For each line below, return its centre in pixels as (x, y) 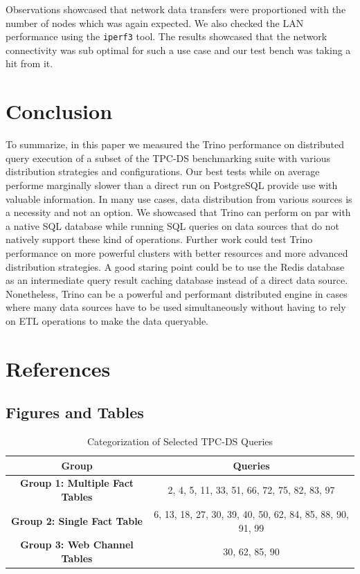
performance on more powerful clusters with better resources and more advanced (177, 252)
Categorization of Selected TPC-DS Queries (180, 441)
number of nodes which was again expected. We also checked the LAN (155, 23)
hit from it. (29, 63)
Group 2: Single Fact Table (77, 520)
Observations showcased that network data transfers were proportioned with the (176, 9)
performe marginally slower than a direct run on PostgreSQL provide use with (172, 185)
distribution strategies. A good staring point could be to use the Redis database (175, 266)
